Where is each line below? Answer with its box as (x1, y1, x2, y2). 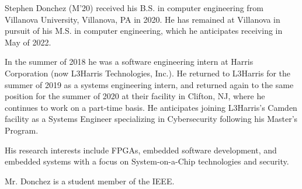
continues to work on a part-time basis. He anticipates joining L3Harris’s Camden (5, 101, 297, 113)
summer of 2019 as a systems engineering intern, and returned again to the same (5, 78, 294, 90)
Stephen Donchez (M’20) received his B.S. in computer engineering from (5, 2, 263, 13)
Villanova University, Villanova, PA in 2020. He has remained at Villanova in (5, 13, 280, 25)
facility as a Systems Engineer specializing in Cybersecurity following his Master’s (5, 113, 298, 125)
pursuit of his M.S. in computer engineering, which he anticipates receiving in (5, 24, 283, 37)
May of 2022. (5, 36, 51, 48)
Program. (5, 124, 39, 136)
